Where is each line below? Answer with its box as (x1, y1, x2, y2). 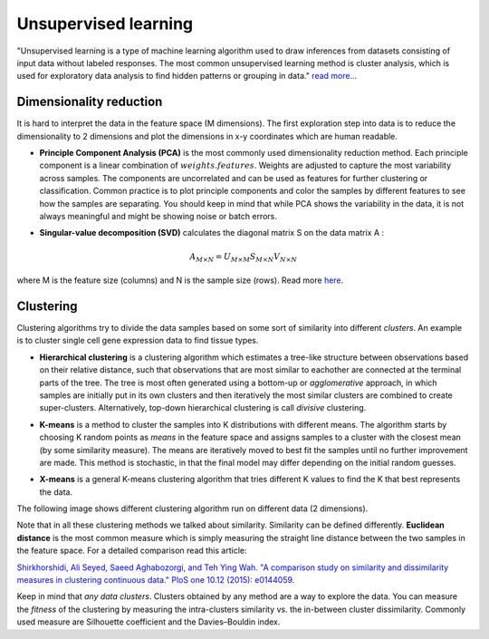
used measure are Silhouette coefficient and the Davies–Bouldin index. (16, 616, 281, 627)
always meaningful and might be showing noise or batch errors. (39, 210, 278, 221)
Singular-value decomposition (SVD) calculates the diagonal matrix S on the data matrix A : (39, 228, 385, 238)
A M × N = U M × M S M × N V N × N (189, 251, 298, 264)
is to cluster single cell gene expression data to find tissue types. (16, 335, 259, 346)
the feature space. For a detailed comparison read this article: (16, 545, 247, 557)
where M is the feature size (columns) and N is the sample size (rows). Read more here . (16, 275, 344, 286)
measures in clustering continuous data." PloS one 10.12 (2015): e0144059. (16, 575, 295, 586)
